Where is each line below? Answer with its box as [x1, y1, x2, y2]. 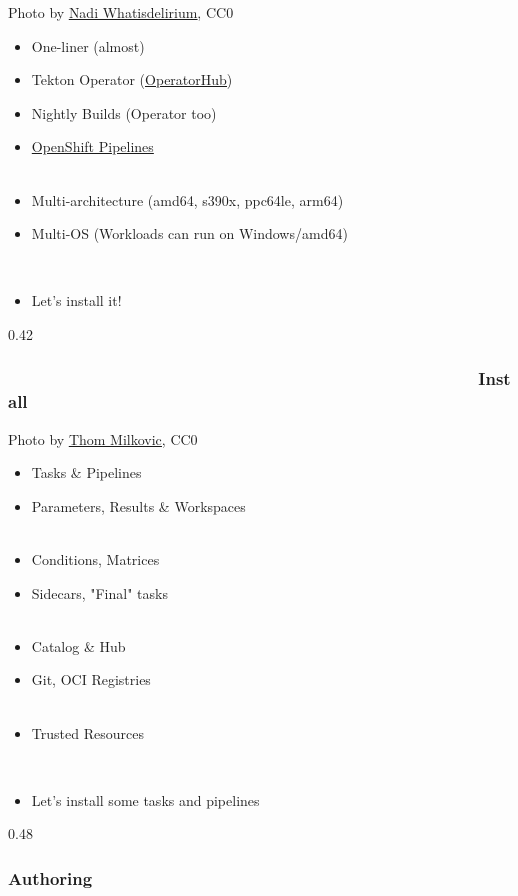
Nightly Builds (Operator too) [31, 102, 217, 123]
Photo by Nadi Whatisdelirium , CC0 [8, 2, 234, 22]
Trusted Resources [31, 722, 144, 743]
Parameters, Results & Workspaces [31, 495, 246, 516]
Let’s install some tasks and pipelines [31, 789, 260, 810]
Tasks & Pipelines [31, 462, 142, 483]
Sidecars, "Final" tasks [31, 582, 168, 603]
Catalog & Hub [31, 635, 126, 656]
